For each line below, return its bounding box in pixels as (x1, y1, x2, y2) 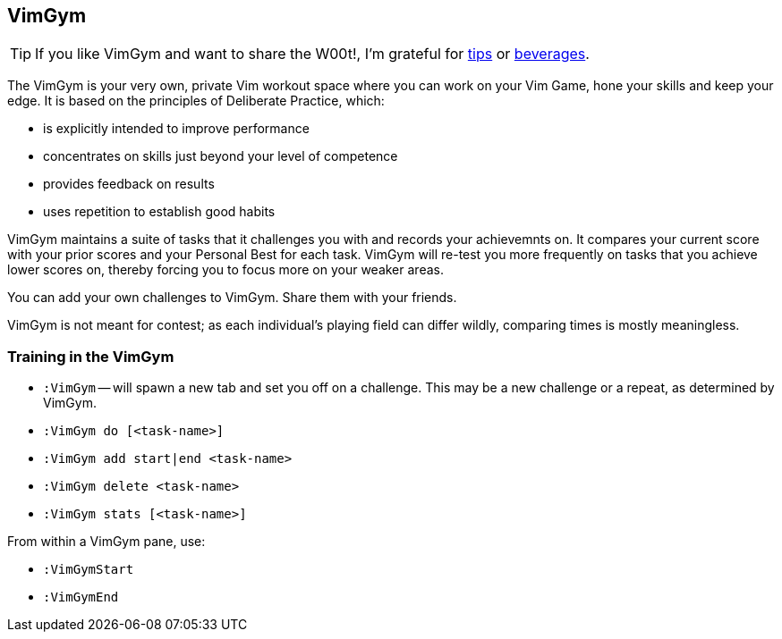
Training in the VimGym (7, 347, 174, 366)
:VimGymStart (43, 562, 134, 577)
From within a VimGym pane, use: (7, 534, 206, 550)
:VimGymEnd (43, 590, 119, 605)
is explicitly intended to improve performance (43, 121, 310, 137)
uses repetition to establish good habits (43, 204, 276, 220)
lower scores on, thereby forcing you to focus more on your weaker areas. (7, 262, 444, 278)
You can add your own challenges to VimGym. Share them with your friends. (7, 290, 457, 306)
